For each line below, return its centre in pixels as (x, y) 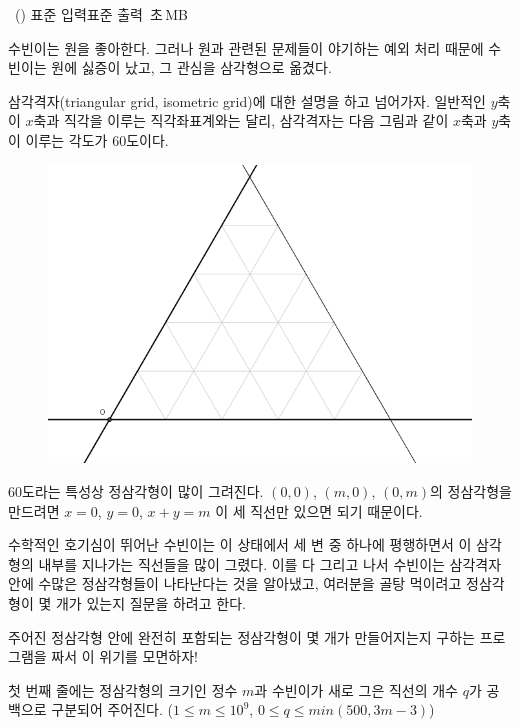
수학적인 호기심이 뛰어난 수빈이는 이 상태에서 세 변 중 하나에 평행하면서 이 (240, 544)
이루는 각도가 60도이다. (97, 139)
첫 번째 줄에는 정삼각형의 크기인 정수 (123, 689)
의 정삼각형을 (471, 490)
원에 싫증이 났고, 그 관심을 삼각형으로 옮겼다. (191, 67)
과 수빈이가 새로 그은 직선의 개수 (356, 689)
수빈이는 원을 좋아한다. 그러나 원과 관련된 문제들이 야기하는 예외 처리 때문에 (246, 47)
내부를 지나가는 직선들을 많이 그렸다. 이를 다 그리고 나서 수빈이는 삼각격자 (270, 563)
